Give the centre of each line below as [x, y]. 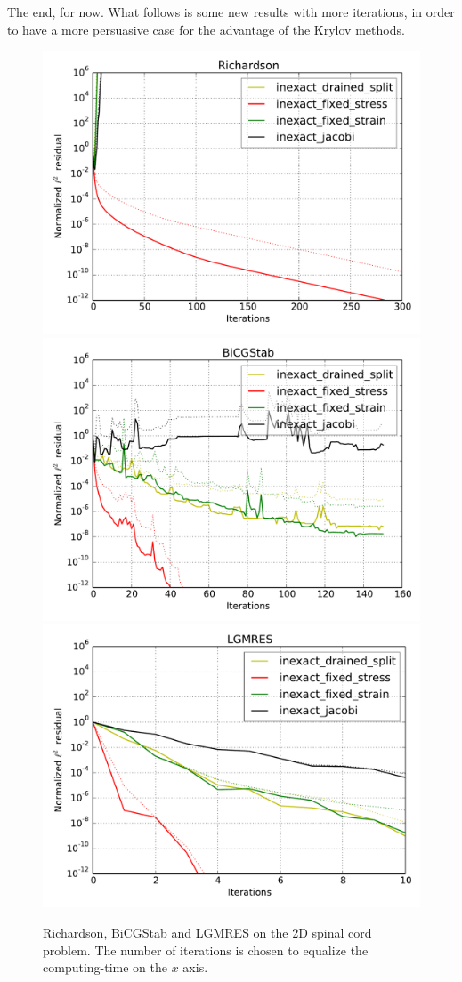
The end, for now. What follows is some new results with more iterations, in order [231, 12]
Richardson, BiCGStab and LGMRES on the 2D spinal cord [207, 932]
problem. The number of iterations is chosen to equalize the [206, 950]
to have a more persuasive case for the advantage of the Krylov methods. [206, 29]
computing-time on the [105, 967]
